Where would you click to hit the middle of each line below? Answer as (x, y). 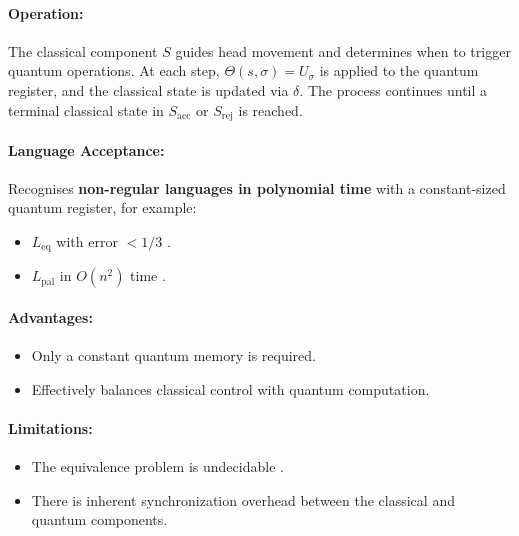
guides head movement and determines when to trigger (343, 50)
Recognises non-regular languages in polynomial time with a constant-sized (257, 187)
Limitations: (50, 428)
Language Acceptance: (86, 149)
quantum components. (99, 519)
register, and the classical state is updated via (148, 89)
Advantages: (50, 317)
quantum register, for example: (102, 207)
